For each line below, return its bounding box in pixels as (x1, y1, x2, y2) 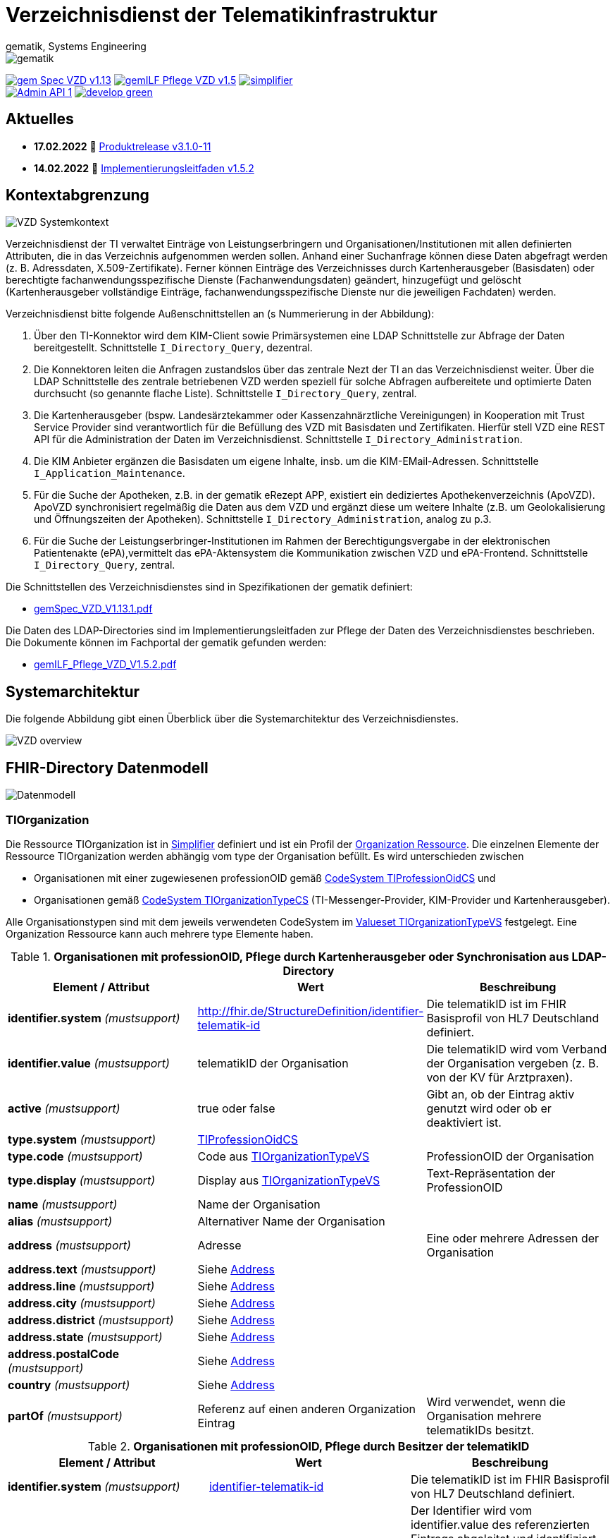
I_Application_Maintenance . (34, 467, 185, 480)
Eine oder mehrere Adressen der (426, 1230, 600, 1245)
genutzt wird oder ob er (426, 1101, 552, 1115)
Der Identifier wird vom (410, 1503, 533, 1518)
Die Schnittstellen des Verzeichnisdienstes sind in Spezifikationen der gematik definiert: (6, 581, 413, 593)
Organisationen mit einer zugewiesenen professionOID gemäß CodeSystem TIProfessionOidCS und (34, 871, 496, 884)
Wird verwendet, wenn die (426, 1394, 566, 1409)
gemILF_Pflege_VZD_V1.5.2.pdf (34, 658, 177, 671)
